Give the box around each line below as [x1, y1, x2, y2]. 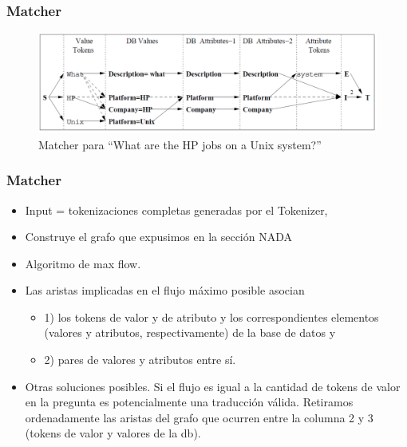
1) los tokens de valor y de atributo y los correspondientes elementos [44, 308, 379, 325]
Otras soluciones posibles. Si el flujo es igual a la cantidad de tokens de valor [25, 378, 401, 394]
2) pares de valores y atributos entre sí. [44, 351, 236, 368]
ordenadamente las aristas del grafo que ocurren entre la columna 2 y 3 [25, 409, 373, 425]
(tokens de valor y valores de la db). [25, 425, 201, 441]
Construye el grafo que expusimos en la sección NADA [25, 228, 293, 245]
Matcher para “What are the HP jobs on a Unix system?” [38, 136, 322, 152]
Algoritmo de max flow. [25, 255, 141, 271]
